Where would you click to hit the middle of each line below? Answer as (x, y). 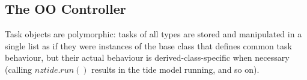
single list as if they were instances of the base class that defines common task (148, 45)
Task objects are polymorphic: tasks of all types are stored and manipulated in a (153, 34)
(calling (19, 69)
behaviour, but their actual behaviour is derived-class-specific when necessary (147, 57)
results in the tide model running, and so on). (175, 69)
